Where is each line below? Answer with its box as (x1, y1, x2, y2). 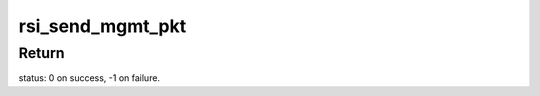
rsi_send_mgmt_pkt (18, 15, 187, 37)
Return (18, 44, 65, 62)
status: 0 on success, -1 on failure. (18, 72, 160, 84)
